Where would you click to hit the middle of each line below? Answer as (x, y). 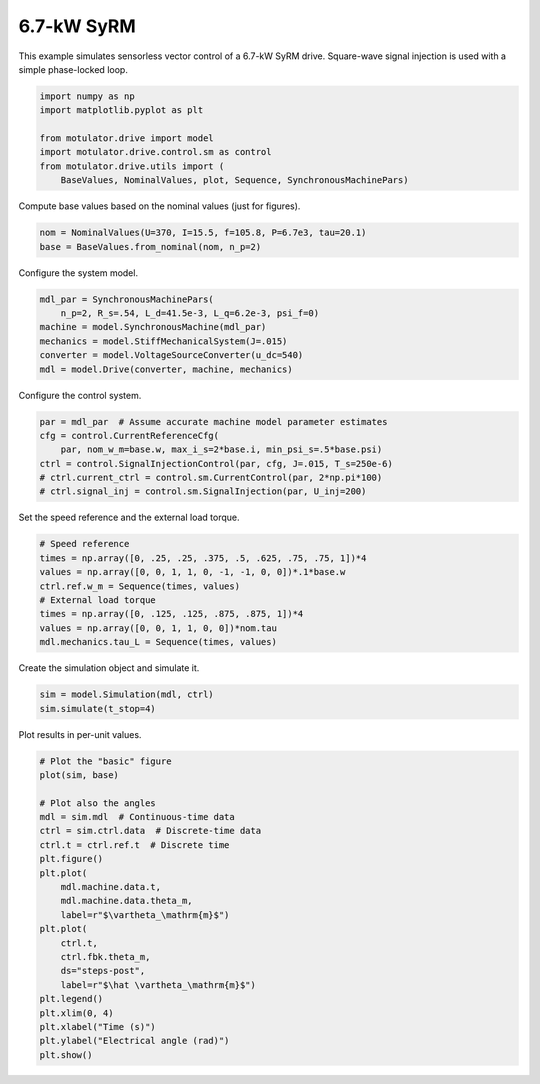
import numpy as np (87, 96)
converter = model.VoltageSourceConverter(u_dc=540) (171, 355)
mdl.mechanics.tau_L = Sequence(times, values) (158, 642)
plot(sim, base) (79, 774)
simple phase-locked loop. (73, 69)
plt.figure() (71, 859)
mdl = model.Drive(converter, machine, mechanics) (166, 369)
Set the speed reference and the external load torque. (129, 517)
